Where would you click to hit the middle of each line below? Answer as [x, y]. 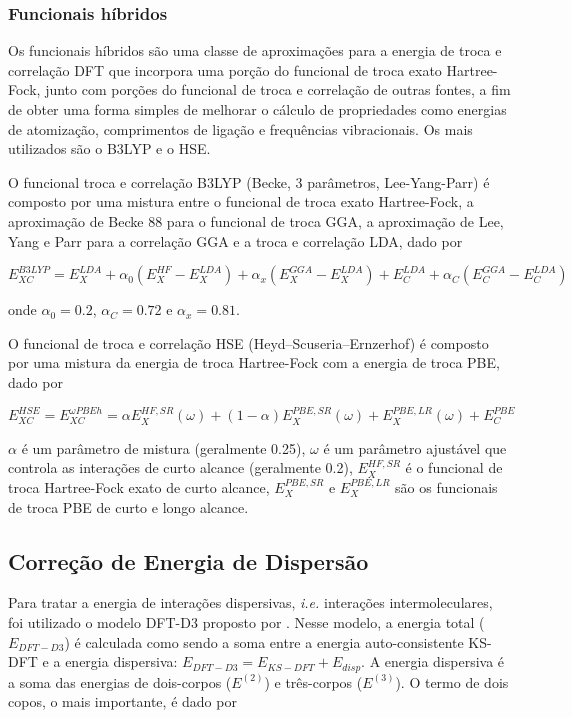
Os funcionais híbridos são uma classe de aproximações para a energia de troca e [255, 50]
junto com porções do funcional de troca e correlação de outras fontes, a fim [278, 89]
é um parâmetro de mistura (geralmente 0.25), [163, 447]
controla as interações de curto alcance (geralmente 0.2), [180, 467]
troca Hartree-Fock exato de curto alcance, [139, 486]
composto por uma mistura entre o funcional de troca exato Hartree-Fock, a [241, 201]
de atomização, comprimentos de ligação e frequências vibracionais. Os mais [240, 128]
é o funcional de [454, 467]
